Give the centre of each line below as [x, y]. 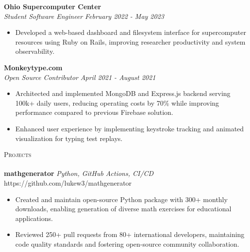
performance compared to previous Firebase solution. [94, 112]
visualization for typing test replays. [69, 138]
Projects [18, 154]
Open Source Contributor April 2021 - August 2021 [80, 77]
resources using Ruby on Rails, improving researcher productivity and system [130, 41]
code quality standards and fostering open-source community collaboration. [127, 244]
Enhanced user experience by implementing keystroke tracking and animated [130, 128]
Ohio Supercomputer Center [53, 6]
